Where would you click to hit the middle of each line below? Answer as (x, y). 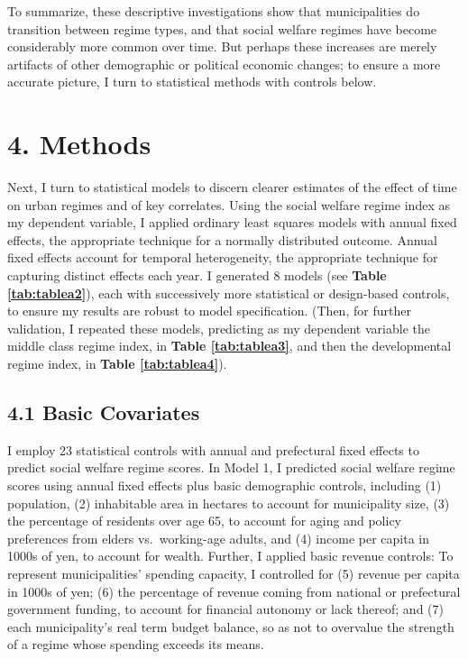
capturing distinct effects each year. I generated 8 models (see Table (197, 275)
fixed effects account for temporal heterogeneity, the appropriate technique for (223, 257)
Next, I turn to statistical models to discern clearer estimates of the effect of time (232, 187)
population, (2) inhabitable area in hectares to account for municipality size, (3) (229, 503)
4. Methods (79, 144)
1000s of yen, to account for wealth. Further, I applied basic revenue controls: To (230, 556)
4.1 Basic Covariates (104, 412)
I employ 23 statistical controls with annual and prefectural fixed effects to (213, 449)
